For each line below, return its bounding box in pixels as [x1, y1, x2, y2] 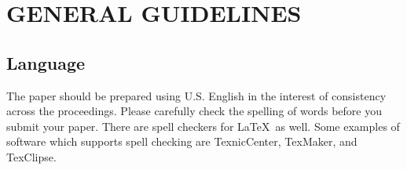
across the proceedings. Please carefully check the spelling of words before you [6, 103, 382, 119]
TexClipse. [6, 148, 57, 165]
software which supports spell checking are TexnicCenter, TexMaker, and [6, 133, 357, 150]
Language [6, 50, 86, 74]
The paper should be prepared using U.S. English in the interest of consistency [6, 87, 387, 103]
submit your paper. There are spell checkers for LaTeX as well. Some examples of [6, 118, 400, 134]
